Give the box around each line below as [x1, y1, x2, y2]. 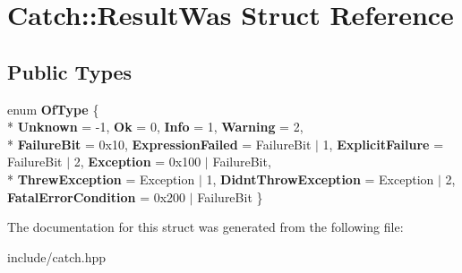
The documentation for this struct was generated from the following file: [7, 218, 404, 236]
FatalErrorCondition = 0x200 [7, 187, 186, 206]
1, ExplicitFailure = [322, 134, 444, 153]
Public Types [7, 57, 133, 85]
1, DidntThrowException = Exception [206, 169, 434, 188]
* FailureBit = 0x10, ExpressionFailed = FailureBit [7, 134, 312, 153]
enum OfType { [7, 99, 99, 118]
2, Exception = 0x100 [73, 152, 201, 171]
